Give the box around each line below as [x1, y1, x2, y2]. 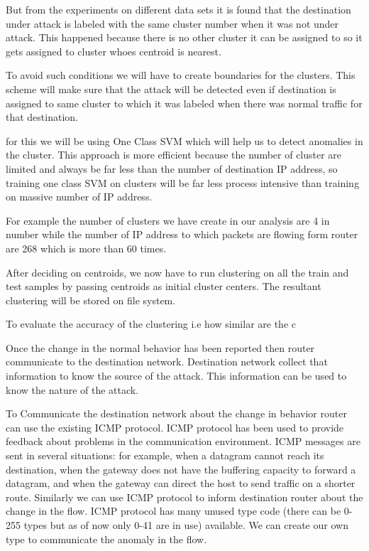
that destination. [6, 109, 78, 124]
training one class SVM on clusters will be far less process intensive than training [6, 175, 359, 190]
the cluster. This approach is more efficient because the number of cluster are [6, 147, 342, 162]
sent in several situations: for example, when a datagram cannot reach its [6, 448, 324, 463]
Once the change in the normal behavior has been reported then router [6, 340, 315, 355]
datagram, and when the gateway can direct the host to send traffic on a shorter [6, 476, 356, 491]
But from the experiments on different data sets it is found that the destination [6, 2, 351, 16]
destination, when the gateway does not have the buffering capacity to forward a [6, 461, 356, 476]
